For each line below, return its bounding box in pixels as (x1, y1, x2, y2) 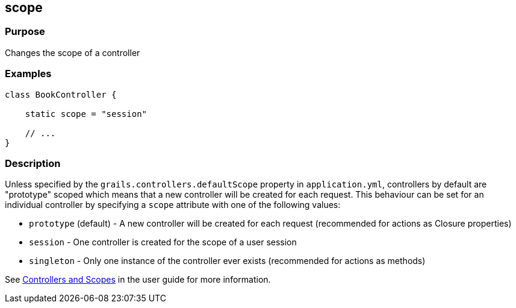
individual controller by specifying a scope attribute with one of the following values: (5, 200, 341, 210)
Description (5, 157, 61, 169)
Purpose (5, 25, 45, 38)
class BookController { (5, 89, 117, 99)
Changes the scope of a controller (5, 47, 140, 58)
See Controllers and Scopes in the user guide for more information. (5, 274, 271, 285)
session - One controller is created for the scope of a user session (29, 237, 297, 248)
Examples (5, 68, 52, 80)
